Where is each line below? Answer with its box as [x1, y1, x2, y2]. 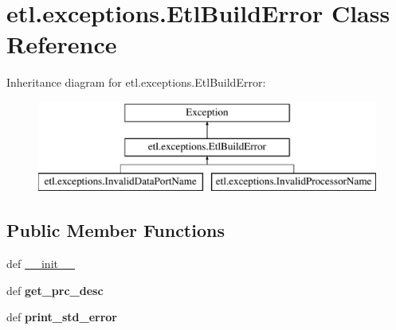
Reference [6, 28, 117, 60]
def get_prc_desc [6, 281, 104, 298]
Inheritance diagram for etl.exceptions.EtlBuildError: [6, 74, 266, 91]
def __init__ [6, 255, 75, 272]
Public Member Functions [6, 218, 225, 243]
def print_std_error [6, 309, 117, 325]
